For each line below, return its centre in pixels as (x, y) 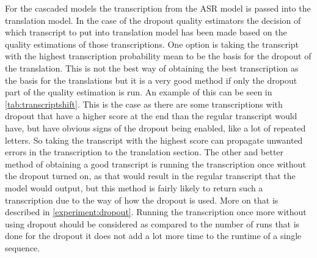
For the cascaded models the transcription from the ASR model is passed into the (158, 8)
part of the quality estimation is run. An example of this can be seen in (139, 92)
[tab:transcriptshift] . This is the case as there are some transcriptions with (144, 104)
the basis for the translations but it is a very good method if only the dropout (151, 80)
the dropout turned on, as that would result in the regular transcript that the (150, 176)
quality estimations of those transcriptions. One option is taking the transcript (152, 44)
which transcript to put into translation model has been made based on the (146, 32)
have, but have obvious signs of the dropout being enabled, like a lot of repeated (155, 127)
